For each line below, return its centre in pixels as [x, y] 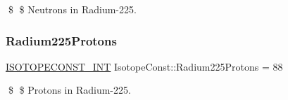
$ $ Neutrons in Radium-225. [72, 9]
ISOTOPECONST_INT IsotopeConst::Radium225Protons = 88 [144, 66]
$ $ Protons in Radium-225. [69, 90]
